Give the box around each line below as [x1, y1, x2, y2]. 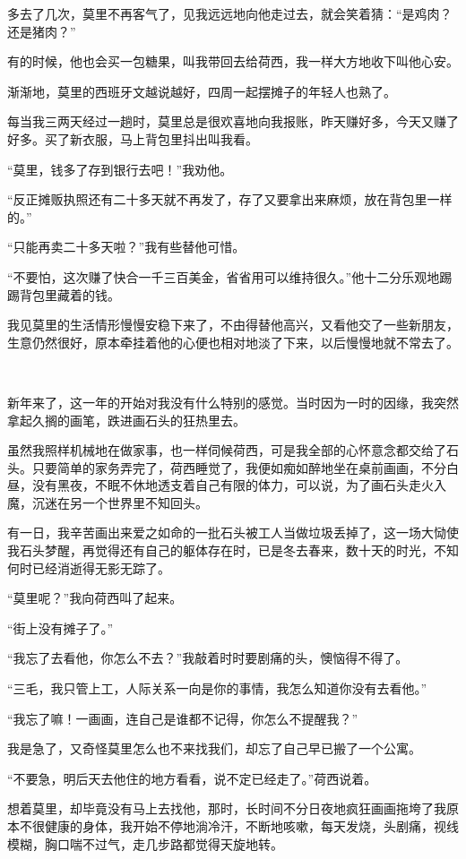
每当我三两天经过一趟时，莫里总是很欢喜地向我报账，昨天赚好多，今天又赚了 [7, 112, 459, 131]
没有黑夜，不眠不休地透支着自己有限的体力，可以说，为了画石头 [31, 476, 409, 494]
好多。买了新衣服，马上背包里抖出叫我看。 [7, 129, 258, 148]
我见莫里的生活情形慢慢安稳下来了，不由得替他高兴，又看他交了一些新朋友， [7, 315, 459, 334]
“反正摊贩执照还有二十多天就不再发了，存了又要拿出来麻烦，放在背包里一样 [7, 190, 453, 209]
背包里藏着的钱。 [19, 285, 120, 304]
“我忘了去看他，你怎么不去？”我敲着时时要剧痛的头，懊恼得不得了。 [7, 649, 409, 667]
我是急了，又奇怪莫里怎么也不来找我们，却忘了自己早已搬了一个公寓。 [7, 739, 421, 758]
